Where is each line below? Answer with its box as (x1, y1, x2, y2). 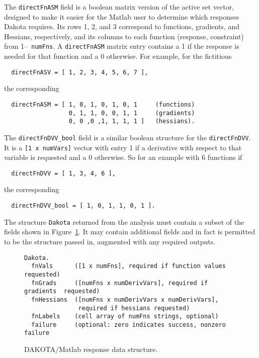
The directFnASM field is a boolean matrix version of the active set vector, (4, 2, 234, 12)
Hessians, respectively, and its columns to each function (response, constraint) (4, 31, 244, 41)
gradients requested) (24, 288, 100, 295)
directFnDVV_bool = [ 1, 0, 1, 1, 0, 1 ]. (11, 202, 155, 210)
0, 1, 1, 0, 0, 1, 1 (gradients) (68, 109, 195, 117)
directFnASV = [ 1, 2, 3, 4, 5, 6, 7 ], (11, 68, 148, 76)
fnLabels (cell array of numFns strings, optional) (31, 313, 219, 320)
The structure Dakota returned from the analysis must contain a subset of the (4, 216, 244, 227)
